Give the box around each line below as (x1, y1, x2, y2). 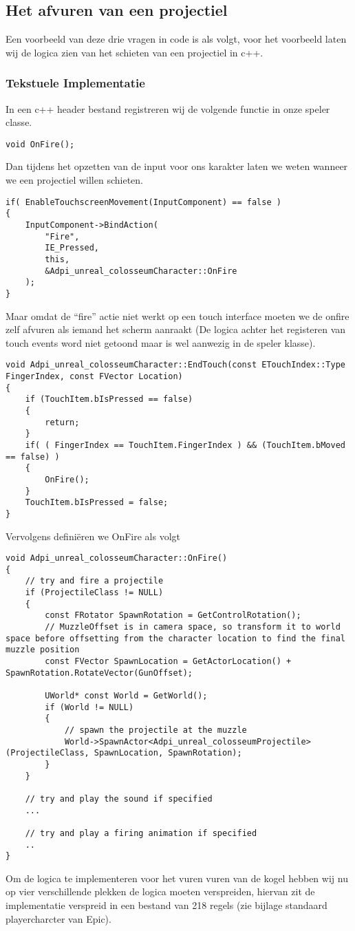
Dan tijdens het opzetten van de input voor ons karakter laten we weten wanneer (6, 159, 348, 173)
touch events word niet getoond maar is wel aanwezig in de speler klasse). (6, 335, 316, 350)
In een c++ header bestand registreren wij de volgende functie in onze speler (6, 101, 330, 116)
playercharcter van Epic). (6, 911, 111, 925)
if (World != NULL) (45, 702, 134, 712)
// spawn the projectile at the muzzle (64, 725, 247, 735)
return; (45, 417, 80, 427)
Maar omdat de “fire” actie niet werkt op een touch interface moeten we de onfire (6, 308, 349, 323)
